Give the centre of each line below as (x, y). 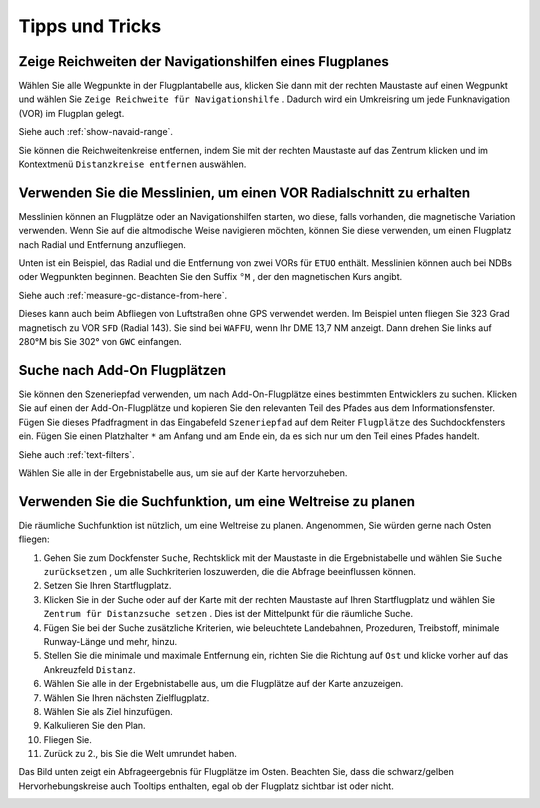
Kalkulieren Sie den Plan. (94, 726)
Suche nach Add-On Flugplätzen (122, 370)
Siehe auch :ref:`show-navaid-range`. (96, 132)
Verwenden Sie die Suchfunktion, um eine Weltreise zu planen (216, 501)
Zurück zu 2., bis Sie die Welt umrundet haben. (140, 754)
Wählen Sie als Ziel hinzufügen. (108, 711)
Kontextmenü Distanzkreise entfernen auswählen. (132, 164)
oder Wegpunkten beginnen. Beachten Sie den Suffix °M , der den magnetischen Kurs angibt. (210, 277)
